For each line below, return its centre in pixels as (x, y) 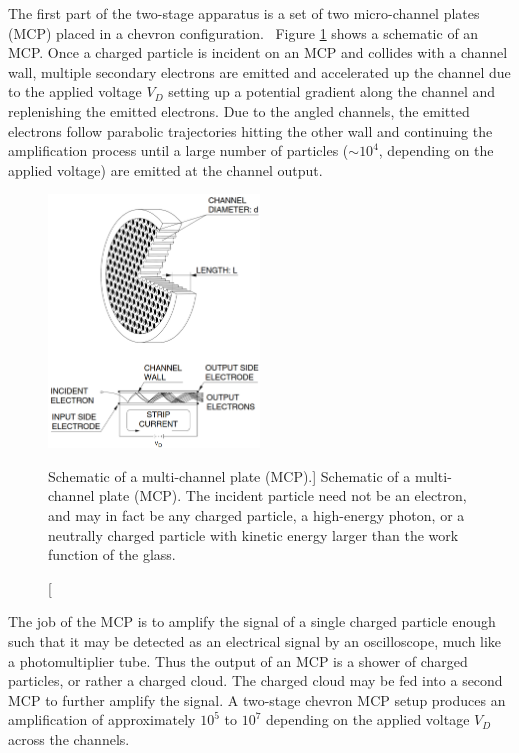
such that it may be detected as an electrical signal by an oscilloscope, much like (255, 640)
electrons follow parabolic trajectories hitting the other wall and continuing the (250, 130)
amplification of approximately (102, 719)
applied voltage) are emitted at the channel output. (165, 169)
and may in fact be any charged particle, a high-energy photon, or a (256, 515)
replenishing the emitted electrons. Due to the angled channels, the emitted (239, 110)
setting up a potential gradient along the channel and (332, 91)
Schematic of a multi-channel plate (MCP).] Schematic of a (229, 475)
